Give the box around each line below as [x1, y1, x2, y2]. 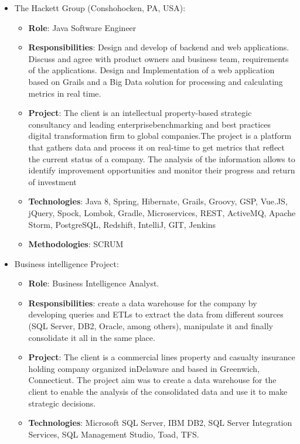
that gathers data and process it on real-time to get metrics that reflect [28, 141, 285, 153]
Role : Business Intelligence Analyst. [28, 277, 159, 289]
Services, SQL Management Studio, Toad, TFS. [28, 428, 199, 440]
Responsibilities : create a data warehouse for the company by [28, 296, 257, 309]
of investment [28, 175, 77, 187]
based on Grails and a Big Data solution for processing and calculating [28, 75, 283, 87]
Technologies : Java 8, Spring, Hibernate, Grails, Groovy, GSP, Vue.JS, [28, 195, 288, 207]
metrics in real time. [28, 87, 101, 99]
